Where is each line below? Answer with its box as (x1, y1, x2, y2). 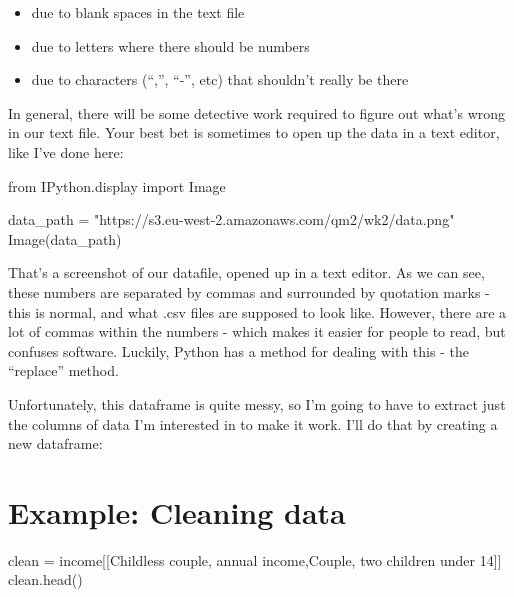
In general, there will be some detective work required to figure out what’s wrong (8, 102, 506, 123)
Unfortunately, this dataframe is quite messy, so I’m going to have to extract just (8, 393, 506, 414)
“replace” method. (8, 360, 119, 381)
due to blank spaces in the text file (31, 2, 245, 22)
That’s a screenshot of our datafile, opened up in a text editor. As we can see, (8, 262, 485, 283)
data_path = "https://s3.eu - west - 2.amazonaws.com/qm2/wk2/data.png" (8, 209, 455, 230)
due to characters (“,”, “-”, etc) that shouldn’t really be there (31, 69, 409, 90)
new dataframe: (8, 433, 103, 454)
